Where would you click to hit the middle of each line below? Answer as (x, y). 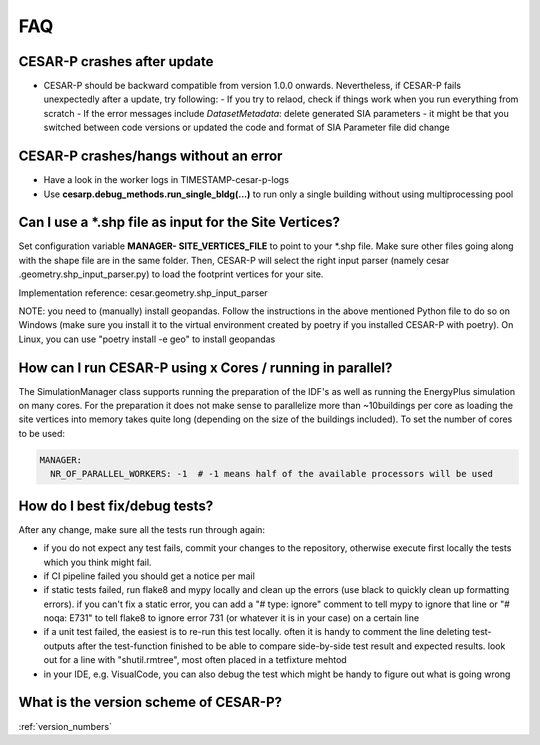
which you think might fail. (97, 562)
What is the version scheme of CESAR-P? (150, 702)
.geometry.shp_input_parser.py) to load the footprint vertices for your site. (171, 274)
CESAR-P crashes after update (116, 61)
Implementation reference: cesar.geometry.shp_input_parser (143, 292)
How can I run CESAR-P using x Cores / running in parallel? (205, 367)
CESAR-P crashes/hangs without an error (150, 156)
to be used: (41, 433)
